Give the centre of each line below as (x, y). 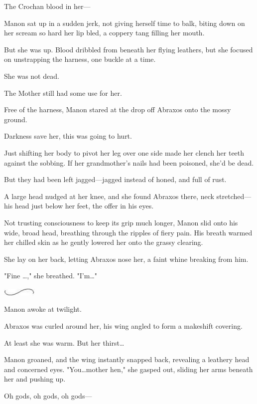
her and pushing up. (35, 379)
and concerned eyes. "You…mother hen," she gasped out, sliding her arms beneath (128, 369)
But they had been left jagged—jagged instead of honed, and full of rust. (115, 179)
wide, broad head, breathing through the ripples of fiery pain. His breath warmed (128, 232)
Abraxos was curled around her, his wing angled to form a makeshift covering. (123, 326)
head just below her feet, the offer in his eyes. (84, 206)
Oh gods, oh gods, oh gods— (48, 396)
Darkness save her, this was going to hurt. (68, 136)
